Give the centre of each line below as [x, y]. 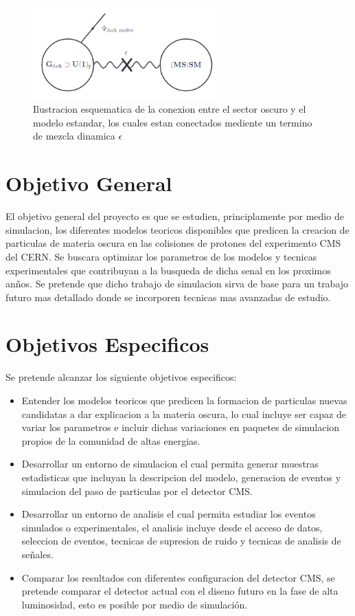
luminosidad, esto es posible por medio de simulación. [135, 604]
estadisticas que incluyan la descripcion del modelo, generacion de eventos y [181, 477]
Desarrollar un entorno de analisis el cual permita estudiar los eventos [169, 514]
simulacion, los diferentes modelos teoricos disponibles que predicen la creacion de [177, 229]
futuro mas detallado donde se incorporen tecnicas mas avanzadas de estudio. [168, 297]
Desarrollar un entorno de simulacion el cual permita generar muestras [170, 464]
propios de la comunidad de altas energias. [111, 440]
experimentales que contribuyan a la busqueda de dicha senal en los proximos [168, 270]
